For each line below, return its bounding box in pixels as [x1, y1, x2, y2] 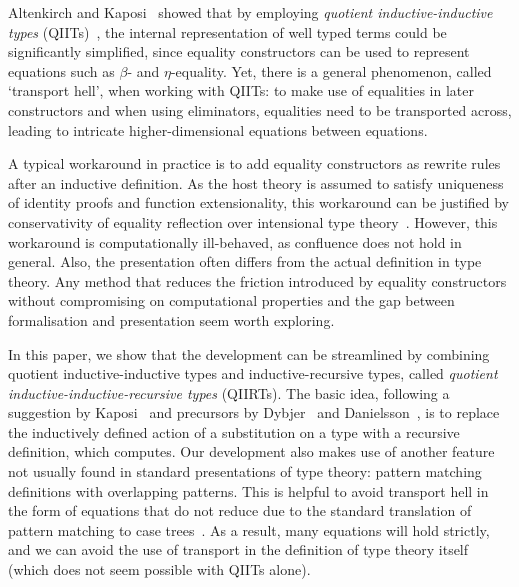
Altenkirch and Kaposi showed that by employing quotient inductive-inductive [8, 2, 493, 22]
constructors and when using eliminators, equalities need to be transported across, [8, 99, 512, 120]
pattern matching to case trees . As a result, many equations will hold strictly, [8, 519, 490, 540]
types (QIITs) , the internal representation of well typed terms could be [8, 21, 447, 42]
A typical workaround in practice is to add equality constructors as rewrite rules [8, 153, 501, 174]
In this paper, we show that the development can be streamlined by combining [8, 343, 490, 364]
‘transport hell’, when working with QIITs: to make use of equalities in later [8, 80, 474, 101]
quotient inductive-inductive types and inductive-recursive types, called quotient [8, 363, 498, 384]
